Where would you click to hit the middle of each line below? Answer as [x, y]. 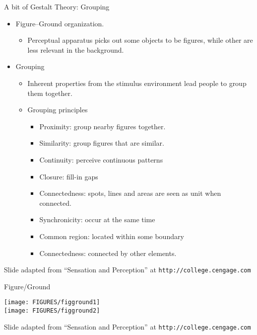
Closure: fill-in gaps [69, 176]
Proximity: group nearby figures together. [102, 126]
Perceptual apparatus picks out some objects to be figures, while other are [140, 40]
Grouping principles [58, 110]
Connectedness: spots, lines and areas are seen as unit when [130, 193]
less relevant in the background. [76, 49]
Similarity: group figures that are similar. [102, 143]
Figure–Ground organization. [60, 23]
